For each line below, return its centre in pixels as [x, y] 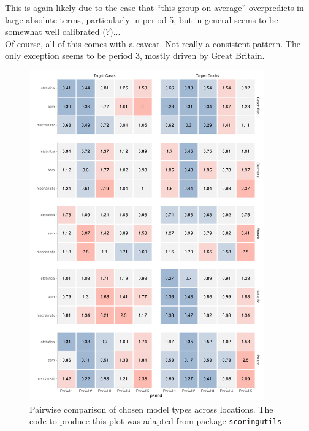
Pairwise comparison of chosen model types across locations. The [151, 409]
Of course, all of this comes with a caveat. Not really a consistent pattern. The [153, 43]
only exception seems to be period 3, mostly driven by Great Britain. [135, 55]
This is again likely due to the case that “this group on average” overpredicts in [154, 7]
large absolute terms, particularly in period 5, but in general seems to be [142, 19]
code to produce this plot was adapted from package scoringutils [156, 421]
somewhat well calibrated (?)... [63, 32]
